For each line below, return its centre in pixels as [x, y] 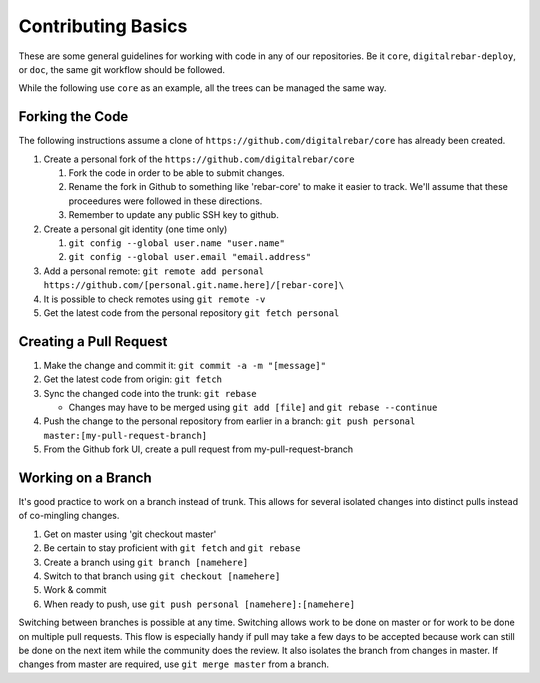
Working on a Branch [85, 477]
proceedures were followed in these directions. [165, 201]
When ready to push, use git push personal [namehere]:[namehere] [199, 604]
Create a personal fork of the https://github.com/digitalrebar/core [199, 159]
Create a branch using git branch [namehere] [146, 562]
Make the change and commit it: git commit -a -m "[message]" [185, 365]
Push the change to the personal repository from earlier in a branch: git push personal [229, 421]
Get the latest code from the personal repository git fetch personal [191, 312]
